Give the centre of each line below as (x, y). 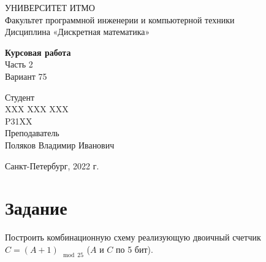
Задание (36, 208)
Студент (20, 97)
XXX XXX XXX (37, 109)
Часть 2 (19, 64)
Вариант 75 (26, 76)
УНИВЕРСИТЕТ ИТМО (50, 7)
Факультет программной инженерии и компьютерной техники (120, 19)
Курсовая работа (38, 52)
